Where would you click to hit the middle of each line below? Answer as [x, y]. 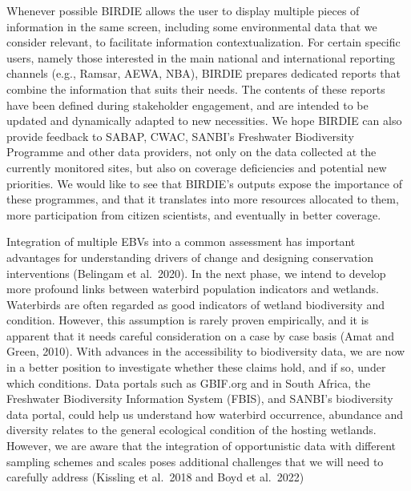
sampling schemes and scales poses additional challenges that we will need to [195, 461]
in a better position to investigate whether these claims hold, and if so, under [196, 367]
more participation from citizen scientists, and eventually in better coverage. [194, 214]
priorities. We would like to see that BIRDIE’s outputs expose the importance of [204, 183]
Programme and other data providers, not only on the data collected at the [191, 152]
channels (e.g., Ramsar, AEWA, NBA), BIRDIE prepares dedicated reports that [203, 73]
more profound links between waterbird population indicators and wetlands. [193, 289]
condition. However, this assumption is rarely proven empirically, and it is [188, 320]
